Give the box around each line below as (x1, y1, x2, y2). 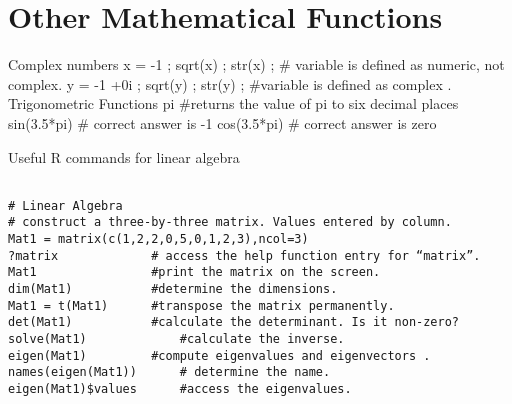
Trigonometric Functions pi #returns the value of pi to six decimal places (8, 93, 459, 114)
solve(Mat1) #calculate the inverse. (8, 332, 345, 346)
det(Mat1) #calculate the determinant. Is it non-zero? (8, 315, 460, 330)
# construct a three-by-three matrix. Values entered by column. (8, 215, 452, 230)
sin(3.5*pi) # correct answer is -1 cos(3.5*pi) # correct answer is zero (8, 112, 437, 133)
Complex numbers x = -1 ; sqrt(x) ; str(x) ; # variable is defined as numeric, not (8, 54, 505, 75)
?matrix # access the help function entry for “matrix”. (8, 248, 481, 263)
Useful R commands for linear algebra (8, 146, 240, 167)
